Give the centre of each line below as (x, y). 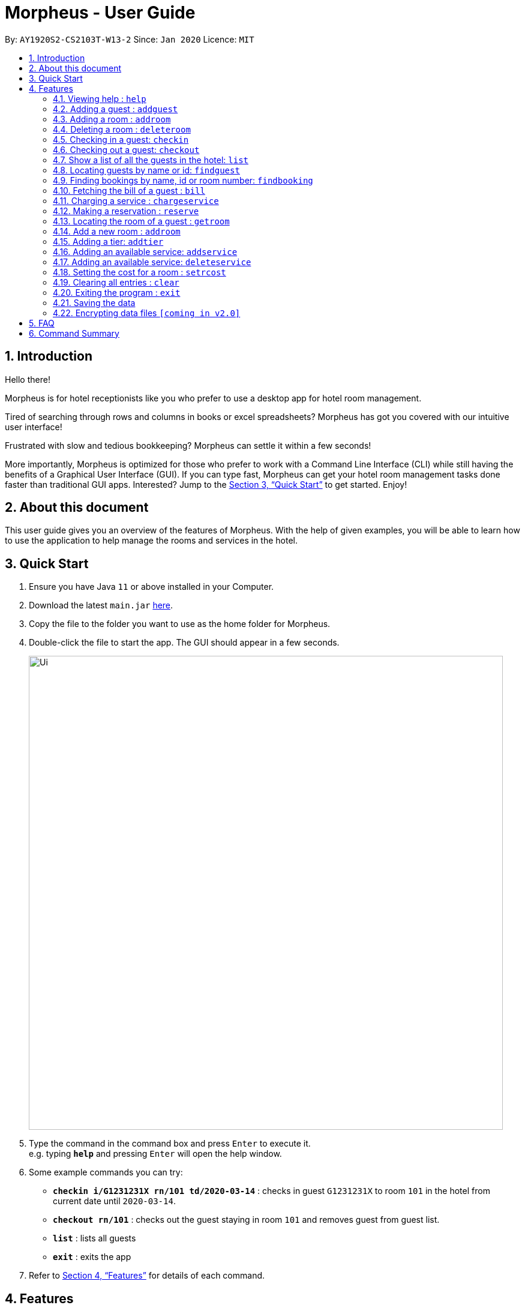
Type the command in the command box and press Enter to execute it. (170, 1144)
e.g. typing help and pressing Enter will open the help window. (155, 1154)
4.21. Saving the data (94, 302)
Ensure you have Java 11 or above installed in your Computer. (151, 587)
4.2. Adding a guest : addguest (115, 109)
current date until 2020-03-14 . (114, 1201)
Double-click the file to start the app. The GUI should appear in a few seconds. (184, 643)
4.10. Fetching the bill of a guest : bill (129, 190)
